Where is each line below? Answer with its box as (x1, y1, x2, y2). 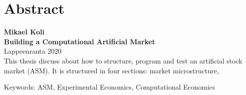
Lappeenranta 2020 (4, 46, 61, 56)
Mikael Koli (4, 27, 45, 37)
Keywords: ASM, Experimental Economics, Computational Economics (4, 82, 215, 92)
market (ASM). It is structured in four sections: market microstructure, (4, 65, 219, 75)
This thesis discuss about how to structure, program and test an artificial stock (4, 55, 243, 65)
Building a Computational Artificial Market (4, 36, 155, 46)
